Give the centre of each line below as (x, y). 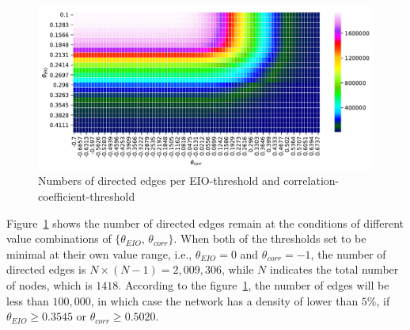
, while (237, 269)
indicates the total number (334, 269)
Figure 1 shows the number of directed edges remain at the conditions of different (205, 223)
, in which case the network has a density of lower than (224, 300)
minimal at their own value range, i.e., (99, 253)
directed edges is (46, 269)
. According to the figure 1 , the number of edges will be (254, 284)
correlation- (311, 180)
